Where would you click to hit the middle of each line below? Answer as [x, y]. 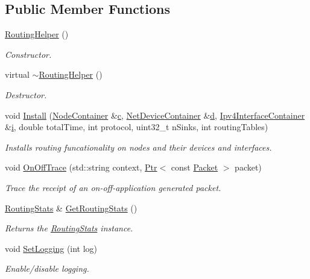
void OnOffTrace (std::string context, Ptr [81, 167]
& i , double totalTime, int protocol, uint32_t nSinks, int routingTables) [137, 127]
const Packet [195, 167]
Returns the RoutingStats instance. [69, 228]
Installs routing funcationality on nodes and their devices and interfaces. [138, 147]
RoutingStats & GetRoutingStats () [71, 208]
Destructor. [26, 94]
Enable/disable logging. [47, 268]
